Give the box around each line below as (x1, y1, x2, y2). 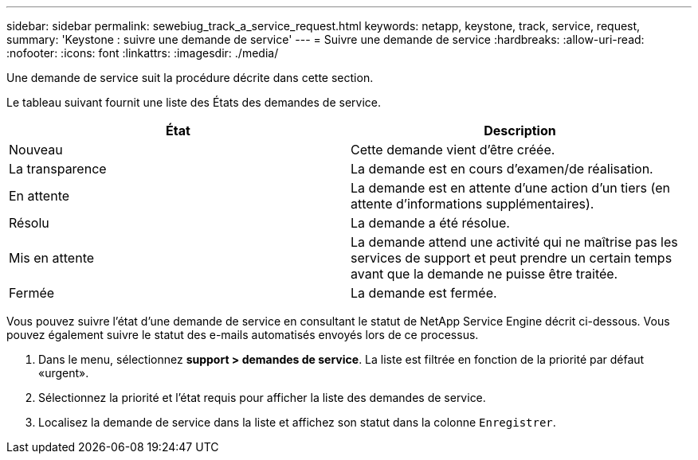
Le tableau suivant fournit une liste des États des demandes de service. (6, 96, 382, 109)
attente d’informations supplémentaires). (351, 196, 594, 212)
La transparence (9, 161, 107, 177)
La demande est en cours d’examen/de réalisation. (351, 161, 653, 177)
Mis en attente (9, 250, 95, 266)
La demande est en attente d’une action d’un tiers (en (351, 180, 670, 196)
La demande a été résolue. (351, 215, 510, 231)
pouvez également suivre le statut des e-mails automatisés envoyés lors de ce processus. (6, 328, 479, 341)
